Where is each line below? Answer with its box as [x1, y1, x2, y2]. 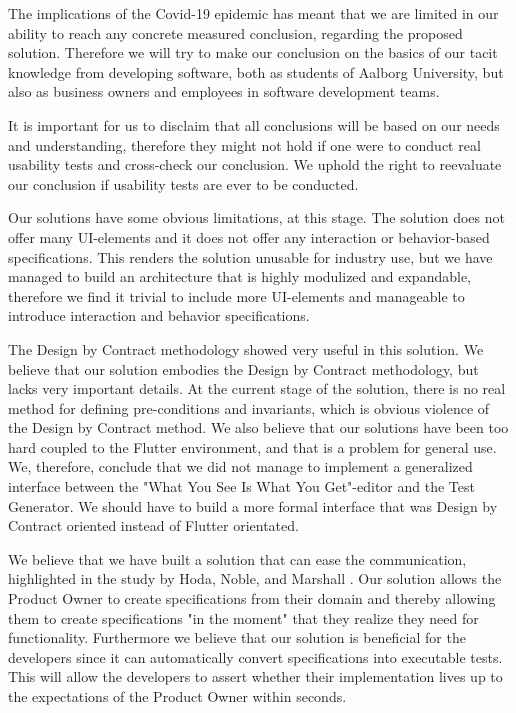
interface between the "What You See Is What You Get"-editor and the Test [8, 476, 475, 497]
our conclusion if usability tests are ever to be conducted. [8, 173, 359, 194]
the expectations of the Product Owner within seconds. [8, 686, 347, 706]
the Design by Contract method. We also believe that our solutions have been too [8, 417, 509, 438]
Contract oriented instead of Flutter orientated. [8, 515, 299, 536]
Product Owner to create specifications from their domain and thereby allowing [8, 588, 496, 609]
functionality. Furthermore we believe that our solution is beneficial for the [8, 627, 466, 648]
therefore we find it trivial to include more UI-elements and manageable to [8, 285, 465, 306]
